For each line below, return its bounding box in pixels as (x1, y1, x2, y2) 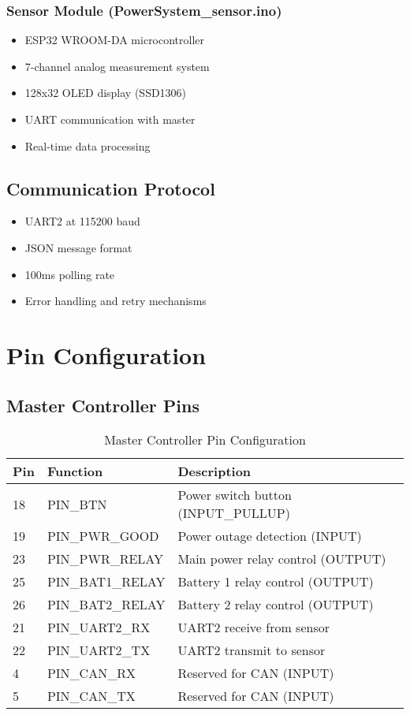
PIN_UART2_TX (47, 641, 151, 660)
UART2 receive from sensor (177, 618, 330, 637)
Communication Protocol (6, 176, 215, 200)
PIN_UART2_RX (47, 618, 151, 637)
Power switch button (177, 486, 292, 505)
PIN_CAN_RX (47, 664, 136, 683)
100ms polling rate (24, 266, 115, 282)
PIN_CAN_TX (47, 687, 136, 706)
